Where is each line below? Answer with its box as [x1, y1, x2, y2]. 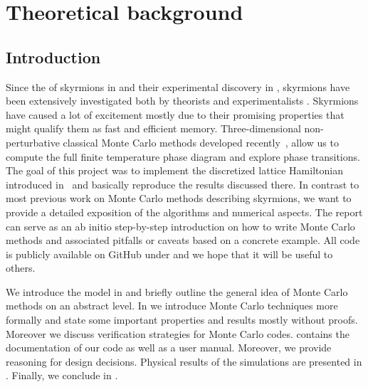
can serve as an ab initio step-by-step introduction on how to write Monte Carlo [6, 218, 355, 233]
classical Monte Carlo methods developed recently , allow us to [63, 134, 339, 149]
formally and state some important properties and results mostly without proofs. [6, 312, 358, 327]
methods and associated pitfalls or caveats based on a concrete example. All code [6, 233, 360, 248]
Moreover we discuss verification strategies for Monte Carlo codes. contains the [6, 326, 349, 341]
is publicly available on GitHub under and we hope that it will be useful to [6, 246, 333, 261]
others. [6, 260, 36, 275]
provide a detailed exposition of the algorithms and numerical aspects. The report [6, 204, 363, 219]
